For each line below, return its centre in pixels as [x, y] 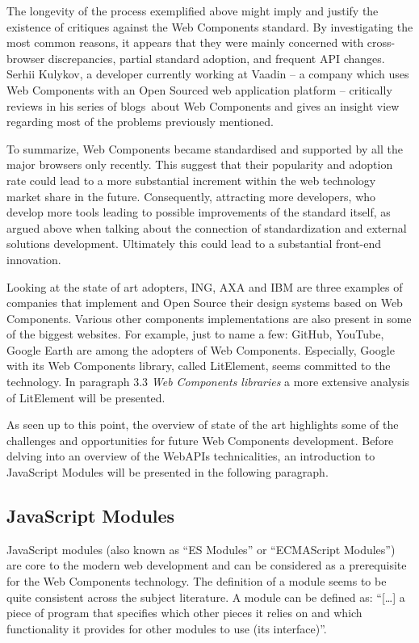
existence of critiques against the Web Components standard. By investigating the [210, 26]
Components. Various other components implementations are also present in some [209, 318]
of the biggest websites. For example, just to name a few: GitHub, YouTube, [195, 334]
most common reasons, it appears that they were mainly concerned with [185, 42]
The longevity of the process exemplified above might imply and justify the [193, 11]
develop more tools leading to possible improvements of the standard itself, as [199, 212]
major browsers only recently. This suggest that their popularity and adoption [200, 164]
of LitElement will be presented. [86, 397]
